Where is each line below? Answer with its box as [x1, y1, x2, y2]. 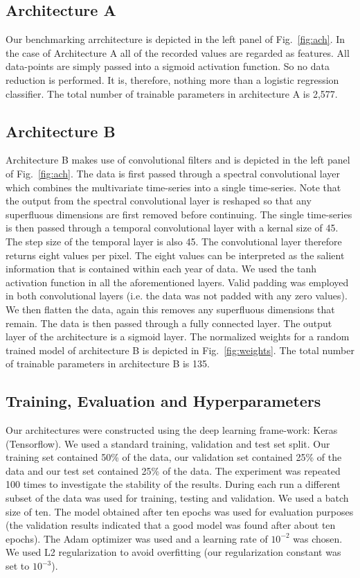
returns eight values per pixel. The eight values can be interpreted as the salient [6, 247, 345, 262]
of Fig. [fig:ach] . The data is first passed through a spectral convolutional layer [6, 166, 340, 180]
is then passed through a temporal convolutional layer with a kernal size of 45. [6, 220, 339, 235]
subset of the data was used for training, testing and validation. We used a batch [6, 491, 349, 505]
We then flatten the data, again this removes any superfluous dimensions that [6, 301, 335, 316]
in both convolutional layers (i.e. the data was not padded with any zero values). [6, 288, 348, 303]
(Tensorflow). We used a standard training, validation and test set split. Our [6, 436, 330, 450]
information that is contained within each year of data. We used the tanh [6, 261, 317, 276]
